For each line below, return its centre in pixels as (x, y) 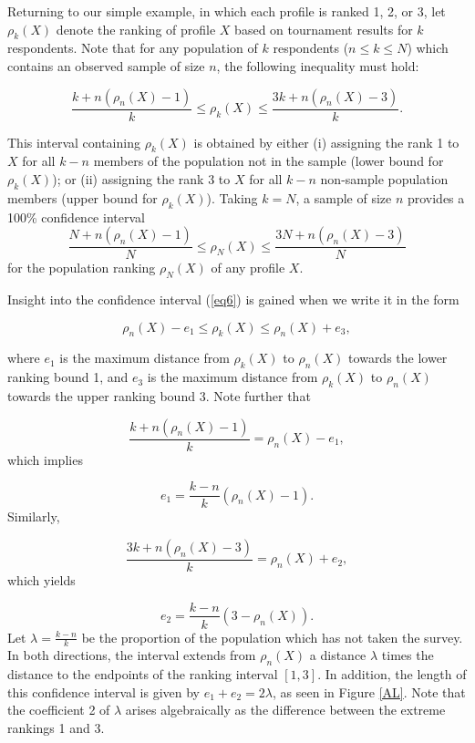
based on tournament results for (324, 29)
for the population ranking (82, 268)
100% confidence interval (76, 217)
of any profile (248, 268)
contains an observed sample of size (106, 65)
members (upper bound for (83, 197)
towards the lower (398, 358)
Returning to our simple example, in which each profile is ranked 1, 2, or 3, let (227, 11)
